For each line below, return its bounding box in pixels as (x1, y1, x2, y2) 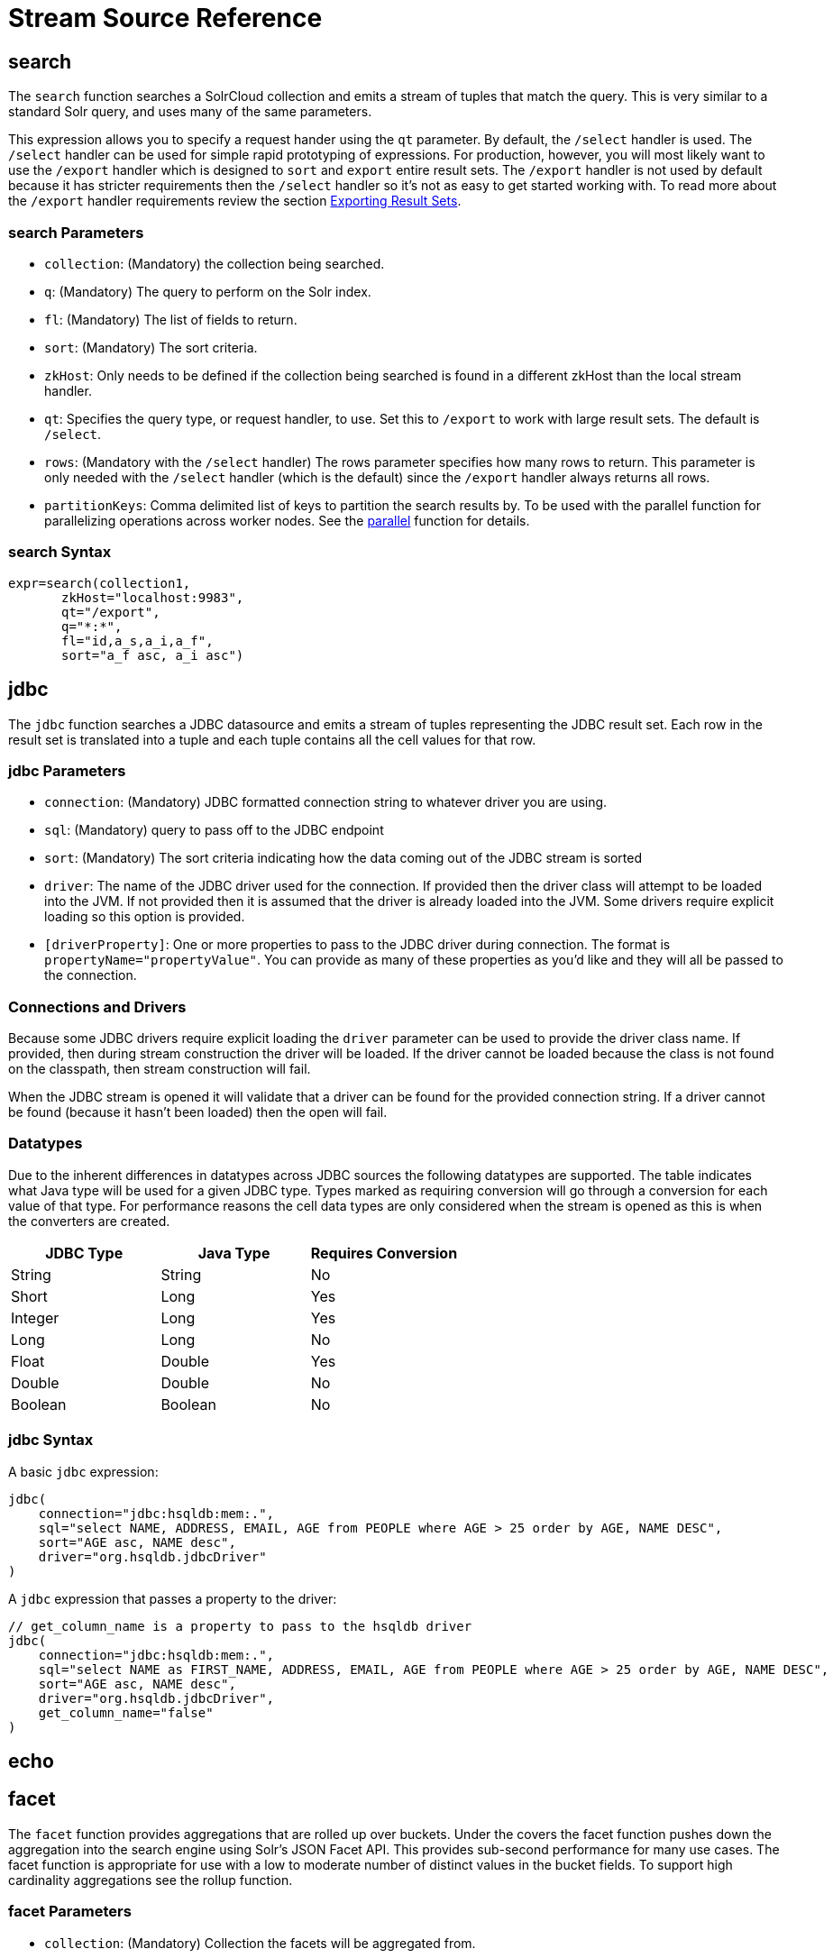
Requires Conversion (310, 1243, 458, 1262)
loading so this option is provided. (44, 909, 245, 925)
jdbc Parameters (8, 761, 126, 780)
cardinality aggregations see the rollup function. (8, 1871, 293, 1888)
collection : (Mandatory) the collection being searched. (44, 255, 385, 271)
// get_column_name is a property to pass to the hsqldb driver (8, 1618, 472, 1633)
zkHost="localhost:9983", (61, 590, 244, 605)
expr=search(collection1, (8, 575, 191, 590)
